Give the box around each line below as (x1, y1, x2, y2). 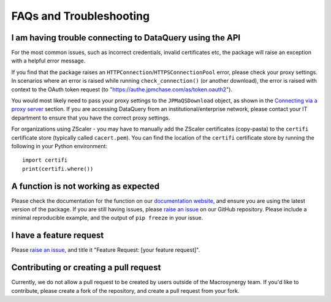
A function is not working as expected (11, 181, 159, 191)
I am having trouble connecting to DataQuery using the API (11, 32, 241, 43)
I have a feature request (11, 230, 104, 241)
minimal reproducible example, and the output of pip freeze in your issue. (11, 214, 204, 222)
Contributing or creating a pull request (11, 262, 161, 273)
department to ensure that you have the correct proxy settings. (11, 114, 170, 121)
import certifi (22, 157, 68, 164)
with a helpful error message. (11, 57, 86, 64)
